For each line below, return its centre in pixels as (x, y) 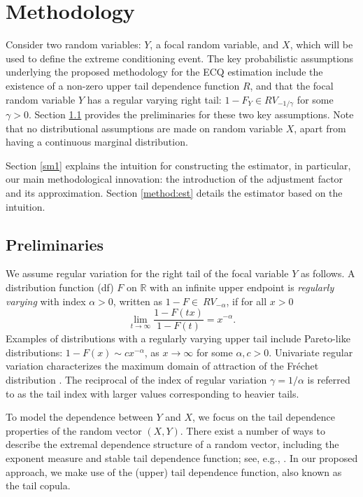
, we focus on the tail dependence (264, 417)
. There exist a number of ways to (252, 430)
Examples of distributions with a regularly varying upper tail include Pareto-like (178, 338)
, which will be (321, 44)
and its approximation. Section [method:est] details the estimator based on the (174, 192)
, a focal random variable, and (214, 44)
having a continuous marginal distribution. (97, 142)
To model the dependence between (79, 417)
